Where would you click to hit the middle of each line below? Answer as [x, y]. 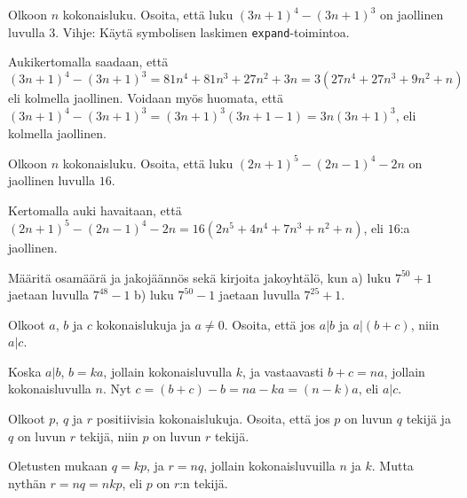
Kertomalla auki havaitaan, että [95, 210]
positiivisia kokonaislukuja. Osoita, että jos [213, 419]
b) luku [154, 295]
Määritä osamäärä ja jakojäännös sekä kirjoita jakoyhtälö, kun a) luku [200, 277]
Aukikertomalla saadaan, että [88, 62]
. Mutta [392, 466]
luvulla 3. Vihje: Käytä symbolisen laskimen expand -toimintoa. [179, 31]
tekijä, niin [109, 436]
